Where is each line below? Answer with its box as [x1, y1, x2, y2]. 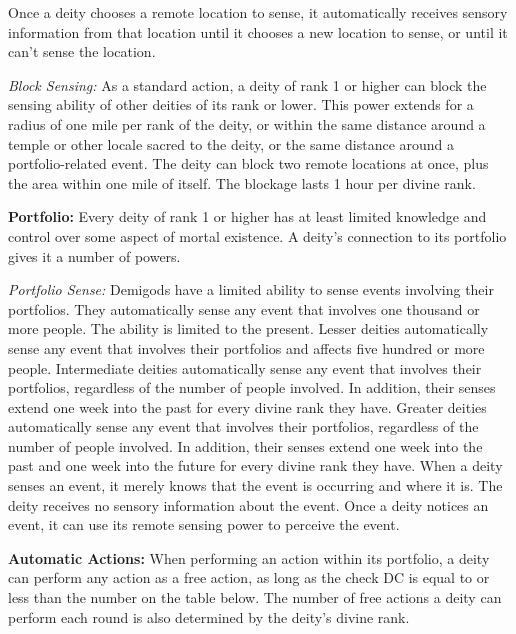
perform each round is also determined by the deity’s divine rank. [8, 606, 410, 627]
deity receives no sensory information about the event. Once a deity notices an [8, 494, 489, 515]
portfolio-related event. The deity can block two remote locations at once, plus [8, 153, 489, 174]
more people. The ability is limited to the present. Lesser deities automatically [8, 318, 489, 339]
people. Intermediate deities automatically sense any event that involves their [8, 357, 482, 378]
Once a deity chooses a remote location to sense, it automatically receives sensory [8, 2, 508, 22]
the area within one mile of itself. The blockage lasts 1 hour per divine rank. [8, 172, 476, 193]
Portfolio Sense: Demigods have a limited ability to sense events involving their [8, 279, 494, 300]
